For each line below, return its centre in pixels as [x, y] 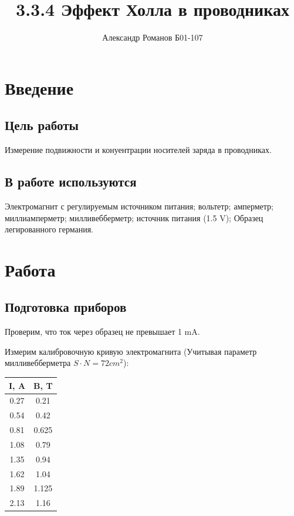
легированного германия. [49, 229]
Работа [30, 269]
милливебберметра [38, 363]
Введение [39, 87]
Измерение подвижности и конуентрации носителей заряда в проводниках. [138, 150]
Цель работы [42, 125]
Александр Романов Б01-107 [153, 37]
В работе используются [71, 182]
